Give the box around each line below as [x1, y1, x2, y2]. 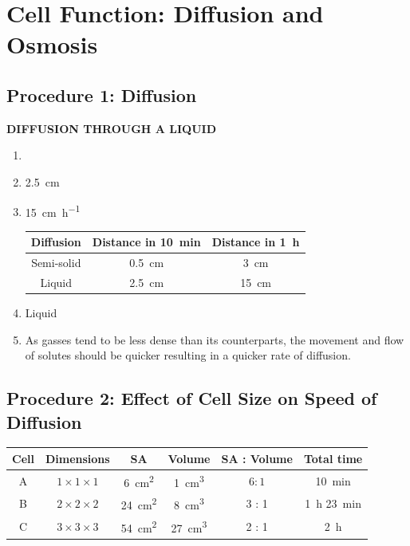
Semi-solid [31, 254, 81, 271]
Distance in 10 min [92, 234, 201, 250]
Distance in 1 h [211, 234, 300, 250]
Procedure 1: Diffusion [6, 82, 197, 107]
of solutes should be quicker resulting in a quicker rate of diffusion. [25, 347, 351, 363]
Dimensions [45, 450, 110, 466]
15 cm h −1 [25, 201, 81, 220]
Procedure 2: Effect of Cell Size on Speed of [6, 386, 377, 410]
